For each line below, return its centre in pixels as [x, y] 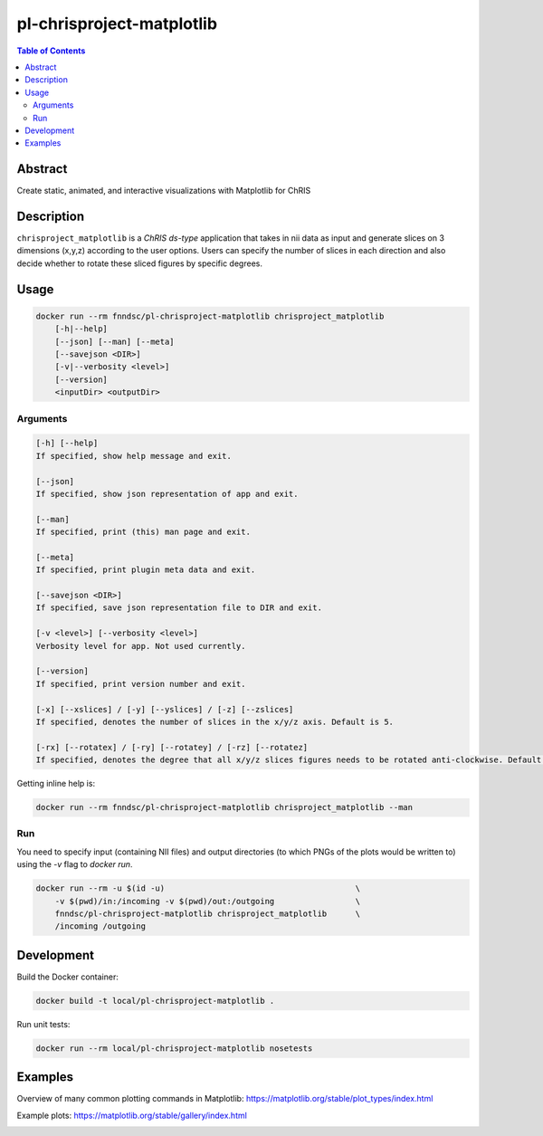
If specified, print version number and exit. [141, 684]
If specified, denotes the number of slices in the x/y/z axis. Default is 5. [214, 721]
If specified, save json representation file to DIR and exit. [179, 608]
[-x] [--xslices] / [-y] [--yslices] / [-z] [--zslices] [165, 709]
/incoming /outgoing [100, 926]
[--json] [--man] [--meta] [115, 341]
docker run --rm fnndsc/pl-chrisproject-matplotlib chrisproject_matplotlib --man [224, 807]
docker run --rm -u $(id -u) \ [198, 888]
